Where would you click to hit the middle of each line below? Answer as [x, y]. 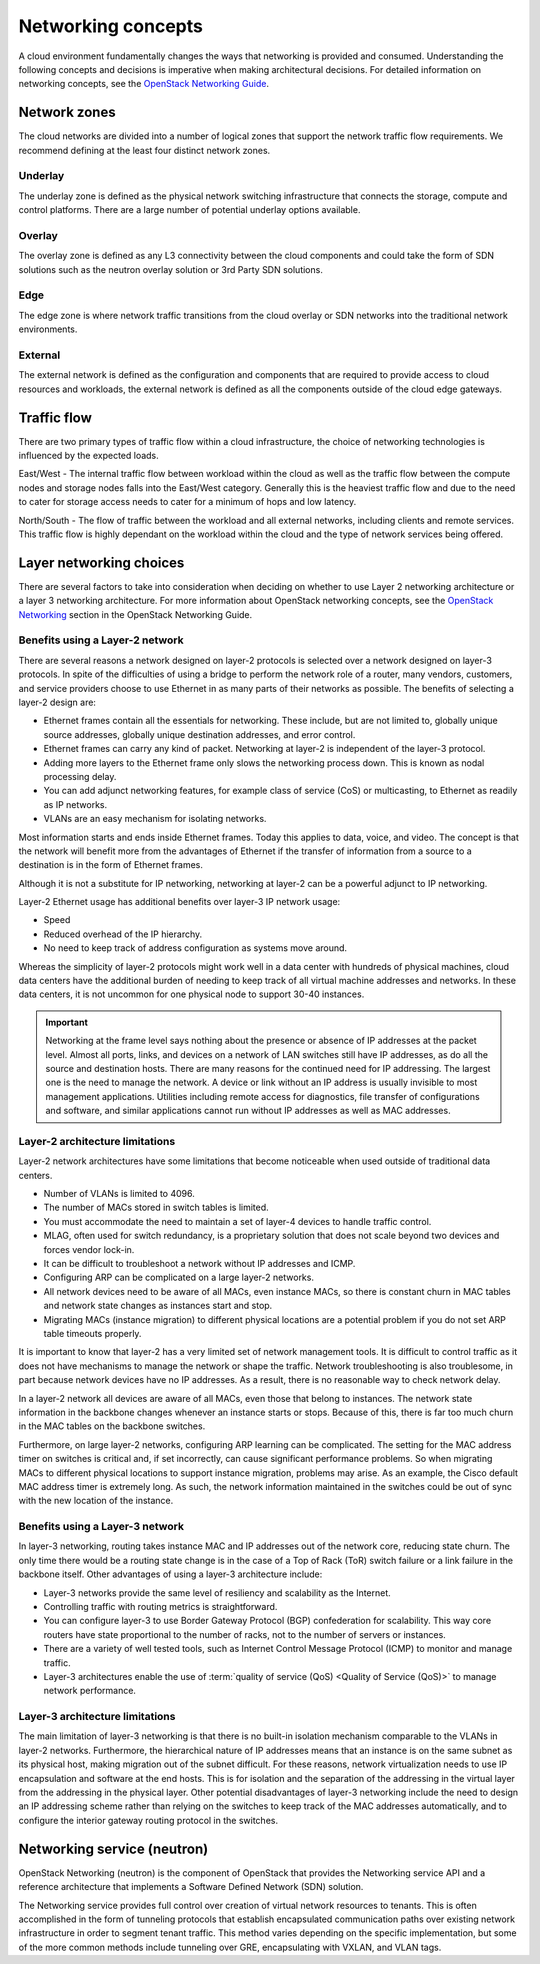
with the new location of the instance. [96, 1501]
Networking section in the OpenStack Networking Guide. [135, 614]
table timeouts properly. [92, 1333]
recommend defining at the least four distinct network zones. [144, 150]
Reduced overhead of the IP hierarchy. [123, 934]
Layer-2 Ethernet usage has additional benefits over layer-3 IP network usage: [179, 902]
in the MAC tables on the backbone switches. [112, 1426]
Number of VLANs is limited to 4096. [119, 1194]
